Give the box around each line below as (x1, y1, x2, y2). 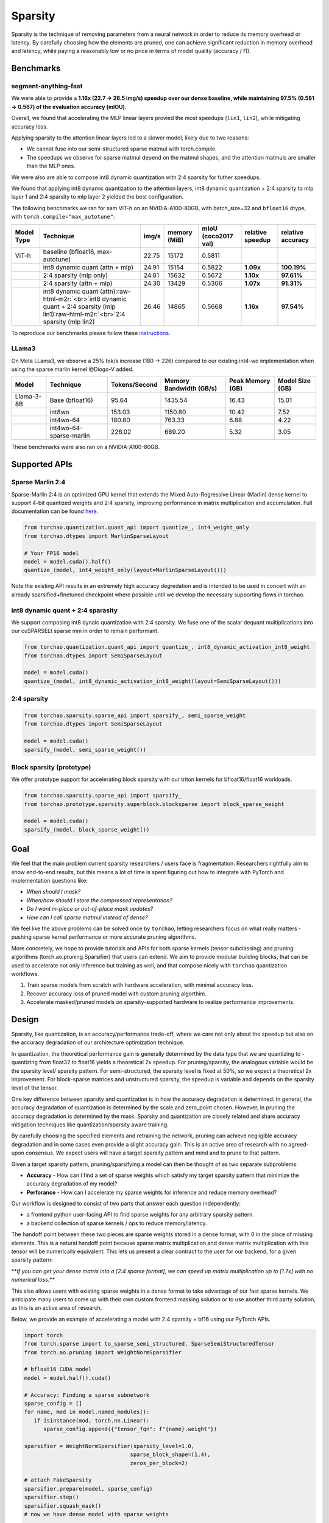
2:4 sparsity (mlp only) (43, 271, 108, 280)
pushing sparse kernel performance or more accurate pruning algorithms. (11, 933, 196, 941)
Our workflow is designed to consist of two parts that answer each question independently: (11, 1200, 241, 1207)
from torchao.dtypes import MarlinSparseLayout (24, 532, 169, 539)
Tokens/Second (110, 381, 158, 389)
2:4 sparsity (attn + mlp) (43, 279, 113, 288)
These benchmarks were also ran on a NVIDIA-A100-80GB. (11, 443, 160, 451)
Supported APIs (11, 459, 73, 470)
